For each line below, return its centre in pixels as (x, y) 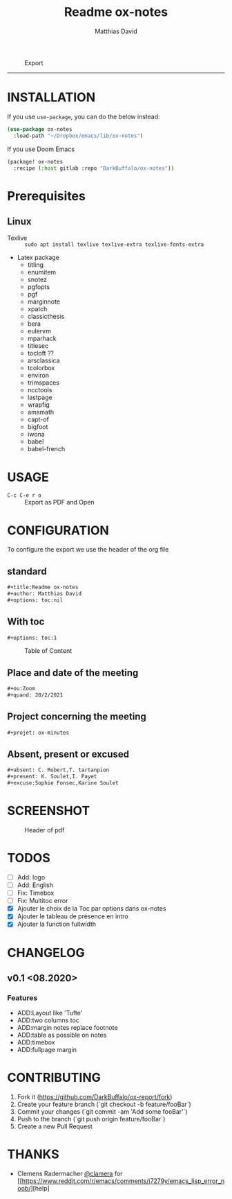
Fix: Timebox (36, 893)
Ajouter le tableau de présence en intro (73, 916)
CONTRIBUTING (54, 1078)
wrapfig (38, 405)
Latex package (38, 258)
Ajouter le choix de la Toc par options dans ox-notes (91, 909)
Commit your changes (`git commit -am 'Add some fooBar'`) (102, 1112)
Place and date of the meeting (73, 673)
